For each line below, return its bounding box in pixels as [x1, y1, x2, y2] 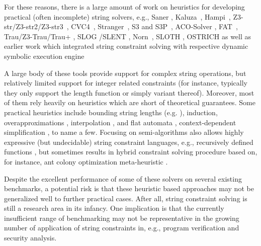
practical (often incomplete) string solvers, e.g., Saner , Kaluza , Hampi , [4, 11, 231, 22]
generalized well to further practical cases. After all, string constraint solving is [4, 193, 247, 203]
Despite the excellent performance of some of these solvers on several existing [4, 173, 242, 184]
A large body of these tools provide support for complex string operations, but [4, 67, 246, 78]
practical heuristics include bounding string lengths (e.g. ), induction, [4, 107, 218, 117]
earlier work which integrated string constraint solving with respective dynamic [4, 41, 248, 51]
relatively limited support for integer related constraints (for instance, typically [4, 77, 248, 88]
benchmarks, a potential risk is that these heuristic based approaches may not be [4, 183, 254, 194]
